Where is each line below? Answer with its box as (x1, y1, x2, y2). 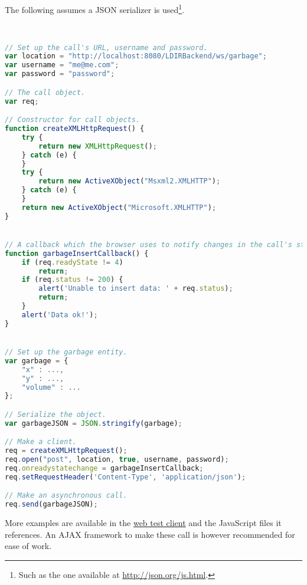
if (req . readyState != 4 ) (21, 258, 123, 267)
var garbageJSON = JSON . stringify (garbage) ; (5, 419, 182, 428)
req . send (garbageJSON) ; (5, 500, 98, 509)
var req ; (5, 97, 39, 106)
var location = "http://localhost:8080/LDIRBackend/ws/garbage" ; (5, 52, 267, 61)
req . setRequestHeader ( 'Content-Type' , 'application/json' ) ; (5, 472, 246, 481)
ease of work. (5, 540, 52, 552)
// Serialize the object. (5, 410, 106, 419)
